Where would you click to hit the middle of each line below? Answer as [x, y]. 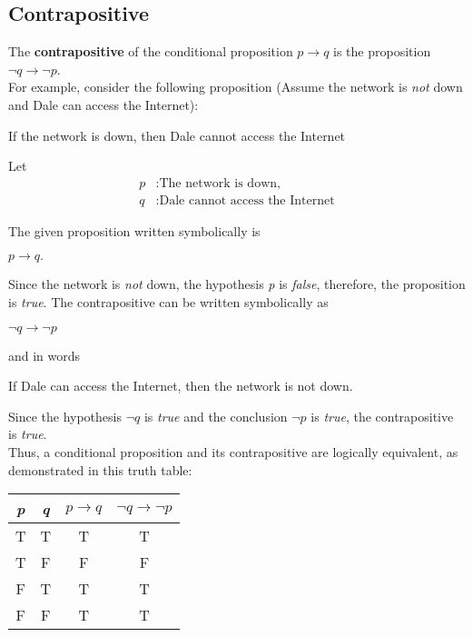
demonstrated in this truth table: [100, 469]
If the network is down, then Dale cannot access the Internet [177, 135]
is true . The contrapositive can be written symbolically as [168, 302]
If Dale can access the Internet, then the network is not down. [181, 386]
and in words [44, 355]
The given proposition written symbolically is [134, 230]
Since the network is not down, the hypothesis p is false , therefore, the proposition [237, 284]
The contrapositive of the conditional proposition [151, 51]
